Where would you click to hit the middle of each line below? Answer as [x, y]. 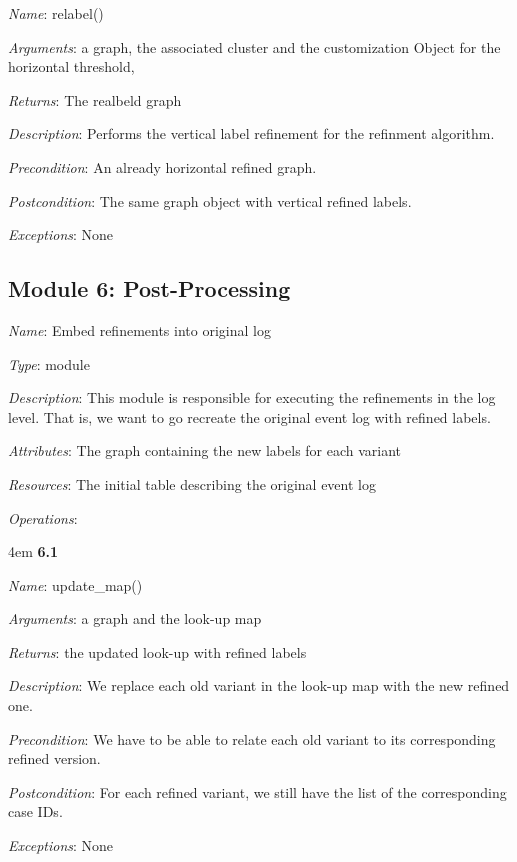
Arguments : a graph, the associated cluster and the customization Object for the [254, 46]
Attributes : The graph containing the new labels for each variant [205, 450]
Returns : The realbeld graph [95, 99]
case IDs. [35, 811]
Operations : [43, 517]
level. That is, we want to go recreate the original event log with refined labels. [249, 416]
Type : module [49, 363]
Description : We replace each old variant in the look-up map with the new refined [259, 685]
